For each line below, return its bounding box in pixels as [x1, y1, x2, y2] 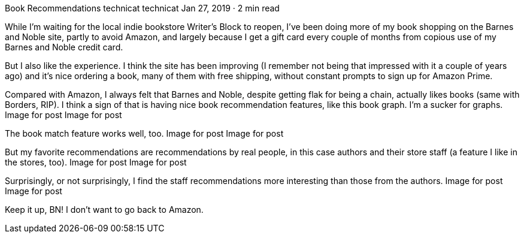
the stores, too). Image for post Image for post [5, 157, 187, 167]
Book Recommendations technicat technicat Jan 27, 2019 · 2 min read [5, 3, 280, 13]
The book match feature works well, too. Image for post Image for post [5, 128, 284, 138]
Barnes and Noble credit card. [5, 42, 123, 52]
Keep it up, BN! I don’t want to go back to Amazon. [5, 204, 204, 215]
